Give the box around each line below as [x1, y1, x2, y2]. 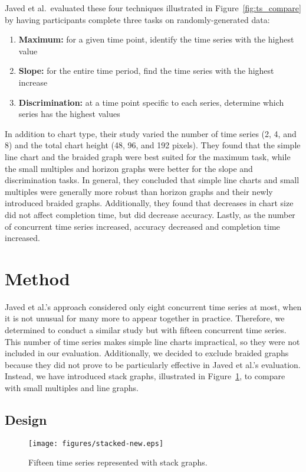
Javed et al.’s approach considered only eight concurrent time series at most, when [5, 300, 302, 313]
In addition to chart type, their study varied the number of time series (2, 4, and [5, 127, 297, 139]
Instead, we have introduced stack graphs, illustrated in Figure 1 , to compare [5, 370, 285, 382]
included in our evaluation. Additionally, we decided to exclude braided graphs [5, 347, 289, 359]
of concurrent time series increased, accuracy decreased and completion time [5, 220, 280, 232]
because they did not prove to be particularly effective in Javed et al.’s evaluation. [5, 358, 301, 370]
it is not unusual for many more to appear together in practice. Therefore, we [5, 312, 285, 324]
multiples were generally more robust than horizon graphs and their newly [5, 185, 273, 197]
